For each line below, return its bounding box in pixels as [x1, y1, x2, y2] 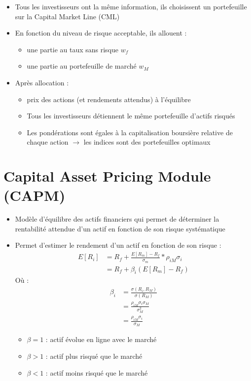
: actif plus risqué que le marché [45, 350, 143, 361]
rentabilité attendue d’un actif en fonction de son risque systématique [15, 223, 225, 233]
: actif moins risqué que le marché [45, 367, 148, 378]
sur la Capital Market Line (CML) [15, 11, 120, 21]
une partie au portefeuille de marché [27, 61, 137, 71]
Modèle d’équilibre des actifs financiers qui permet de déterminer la [15, 214, 219, 224]
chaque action [27, 137, 69, 147]
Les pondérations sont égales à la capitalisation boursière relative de [27, 127, 233, 137]
